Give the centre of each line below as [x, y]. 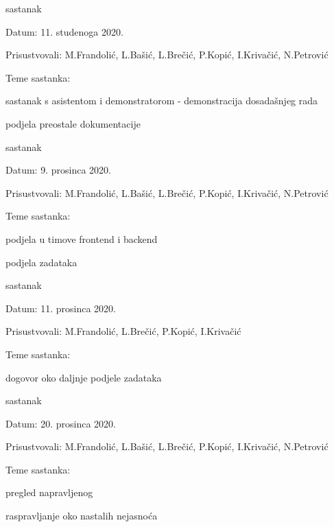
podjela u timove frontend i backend [82, 238]
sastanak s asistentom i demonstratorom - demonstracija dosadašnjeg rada [162, 101]
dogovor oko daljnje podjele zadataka [84, 377]
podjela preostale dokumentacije [73, 123]
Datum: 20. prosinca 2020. [61, 423]
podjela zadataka [41, 262]
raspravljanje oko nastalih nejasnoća [82, 516]
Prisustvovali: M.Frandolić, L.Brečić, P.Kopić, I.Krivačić [123, 331]
